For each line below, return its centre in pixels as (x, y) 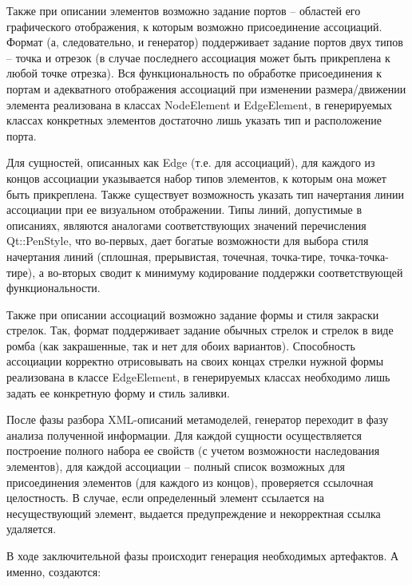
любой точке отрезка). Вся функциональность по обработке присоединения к (194, 73)
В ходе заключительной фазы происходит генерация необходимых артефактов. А (203, 555)
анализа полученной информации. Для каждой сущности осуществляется (184, 435)
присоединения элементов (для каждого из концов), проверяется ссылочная (190, 482)
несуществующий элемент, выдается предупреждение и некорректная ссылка (194, 513)
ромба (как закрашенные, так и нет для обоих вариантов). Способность (181, 345)
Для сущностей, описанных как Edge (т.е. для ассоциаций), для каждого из (191, 162)
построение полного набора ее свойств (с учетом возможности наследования (193, 451)
